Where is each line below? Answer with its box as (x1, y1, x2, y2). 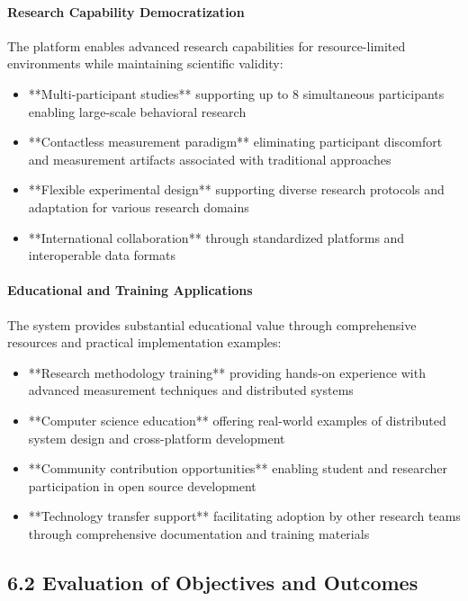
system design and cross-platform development (28, 428, 285, 447)
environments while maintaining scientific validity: (7, 54, 283, 73)
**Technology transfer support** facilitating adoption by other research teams (28, 507, 461, 525)
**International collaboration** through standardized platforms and (28, 228, 405, 247)
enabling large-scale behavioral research (28, 102, 247, 121)
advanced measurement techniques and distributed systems (28, 381, 354, 399)
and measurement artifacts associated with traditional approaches (28, 149, 391, 168)
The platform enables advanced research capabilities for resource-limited (7, 36, 406, 55)
